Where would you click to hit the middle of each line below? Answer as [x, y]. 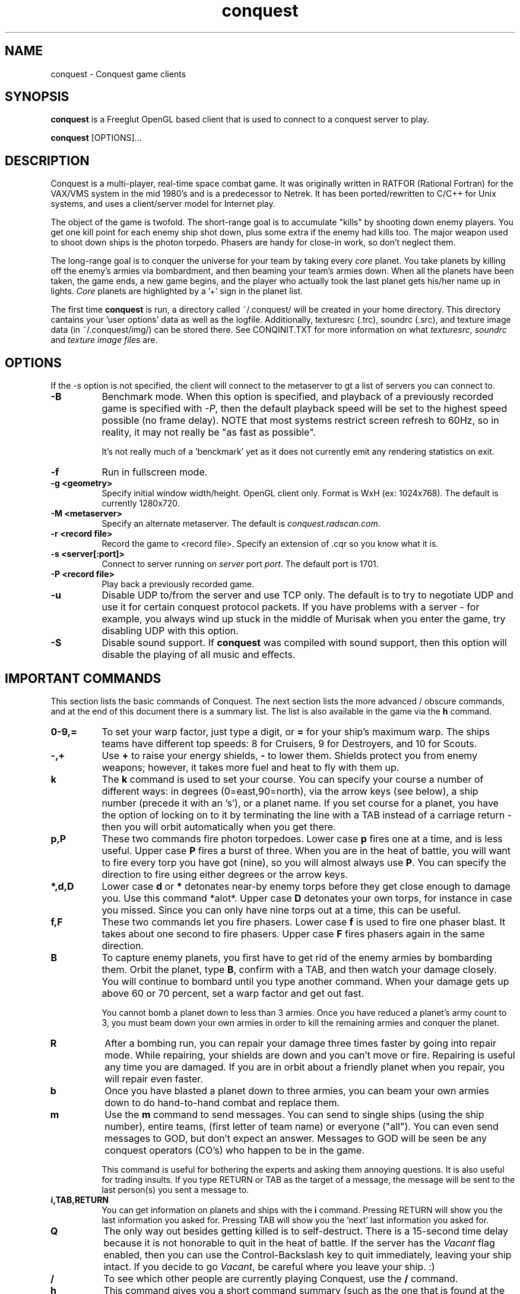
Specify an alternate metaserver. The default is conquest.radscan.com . [241, 524]
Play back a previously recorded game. [178, 584]
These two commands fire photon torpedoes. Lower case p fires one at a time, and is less [302, 838]
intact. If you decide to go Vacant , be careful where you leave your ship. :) [269, 1266]
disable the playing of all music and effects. [199, 655]
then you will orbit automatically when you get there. [219, 827]
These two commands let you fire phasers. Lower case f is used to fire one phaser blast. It [304, 922]
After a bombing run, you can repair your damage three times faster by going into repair [300, 1043]
